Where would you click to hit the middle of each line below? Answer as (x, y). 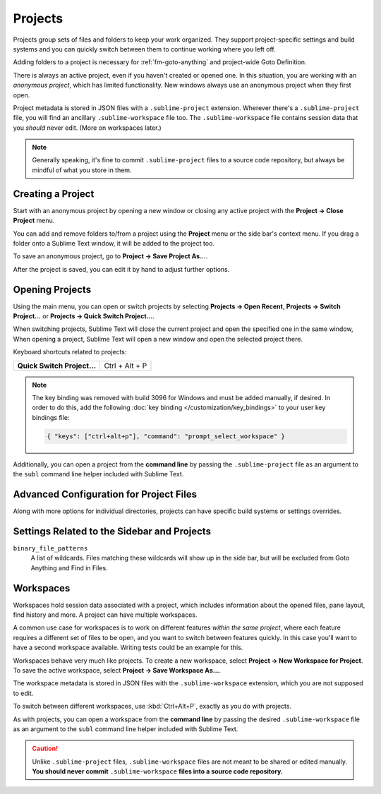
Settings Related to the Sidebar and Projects (112, 531)
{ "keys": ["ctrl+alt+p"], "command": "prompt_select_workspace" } (166, 436)
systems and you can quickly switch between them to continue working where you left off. (144, 49)
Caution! (45, 749)
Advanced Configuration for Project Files (105, 494)
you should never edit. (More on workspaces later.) (87, 128)
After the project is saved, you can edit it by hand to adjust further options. (121, 269)
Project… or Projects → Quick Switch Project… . (84, 316)
